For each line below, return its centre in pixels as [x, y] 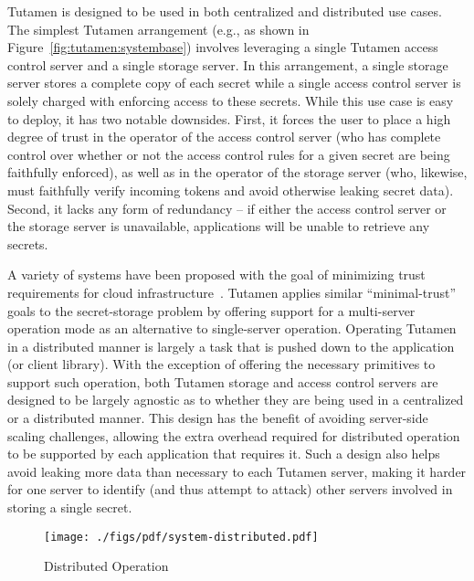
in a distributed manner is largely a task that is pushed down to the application [231, 346]
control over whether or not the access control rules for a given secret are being [229, 154]
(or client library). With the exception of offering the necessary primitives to [221, 364]
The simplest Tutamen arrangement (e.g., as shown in [158, 29]
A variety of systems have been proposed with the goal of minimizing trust [216, 275]
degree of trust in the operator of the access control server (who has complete [224, 137]
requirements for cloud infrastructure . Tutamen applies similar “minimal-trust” [232, 292]
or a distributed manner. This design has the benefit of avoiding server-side [218, 418]
